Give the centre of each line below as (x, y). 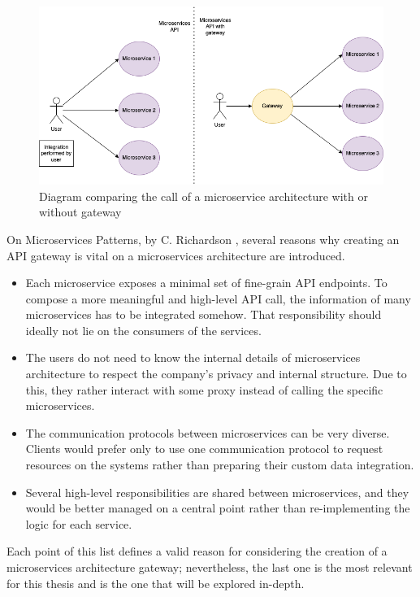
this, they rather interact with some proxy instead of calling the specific (204, 389)
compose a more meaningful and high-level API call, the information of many (218, 298)
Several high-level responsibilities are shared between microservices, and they (217, 492)
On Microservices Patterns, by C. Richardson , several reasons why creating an (203, 239)
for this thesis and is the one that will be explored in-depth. (156, 583)
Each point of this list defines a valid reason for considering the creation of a (197, 551)
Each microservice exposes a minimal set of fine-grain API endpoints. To (206, 283)
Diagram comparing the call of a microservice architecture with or (204, 196)
